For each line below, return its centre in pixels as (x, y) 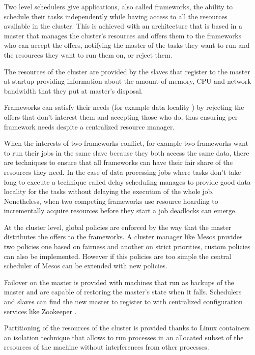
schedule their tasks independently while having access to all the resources (116, 16)
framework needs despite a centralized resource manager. (89, 126)
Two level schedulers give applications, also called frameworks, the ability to (118, 6)
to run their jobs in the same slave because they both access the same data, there (127, 152)
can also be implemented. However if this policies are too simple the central (118, 256)
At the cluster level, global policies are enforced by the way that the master (118, 227)
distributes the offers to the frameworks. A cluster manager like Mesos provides (123, 237)
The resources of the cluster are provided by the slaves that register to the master (127, 71)
